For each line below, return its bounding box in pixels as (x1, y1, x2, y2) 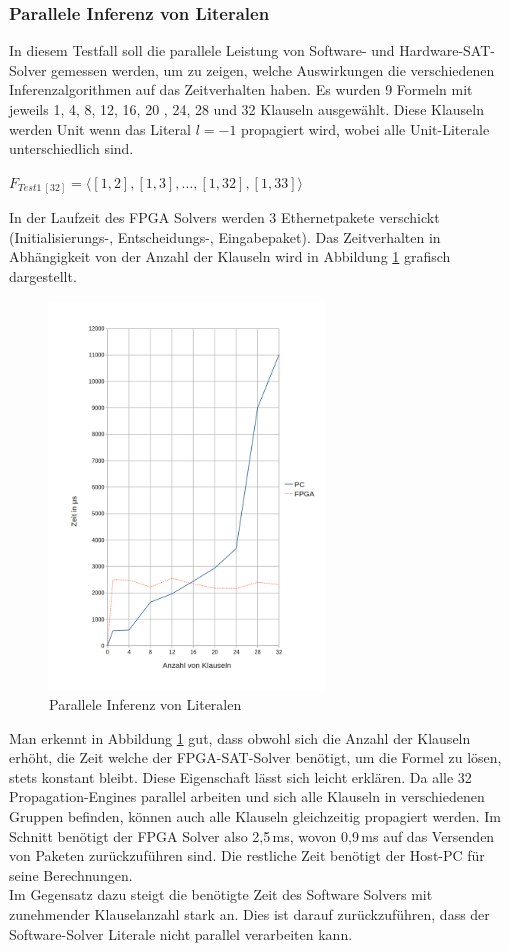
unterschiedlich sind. (9, 138, 134, 159)
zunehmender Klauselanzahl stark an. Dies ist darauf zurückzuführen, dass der (9, 903, 490, 924)
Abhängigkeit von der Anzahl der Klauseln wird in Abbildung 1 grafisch (9, 246, 451, 267)
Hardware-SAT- (399, 40, 495, 61)
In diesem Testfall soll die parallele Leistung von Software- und (9, 40, 395, 61)
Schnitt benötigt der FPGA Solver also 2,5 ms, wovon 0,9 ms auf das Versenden (9, 825, 495, 846)
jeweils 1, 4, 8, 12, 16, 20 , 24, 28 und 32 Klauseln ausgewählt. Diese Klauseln (9, 99, 484, 119)
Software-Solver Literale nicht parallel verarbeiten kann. (9, 923, 353, 944)
